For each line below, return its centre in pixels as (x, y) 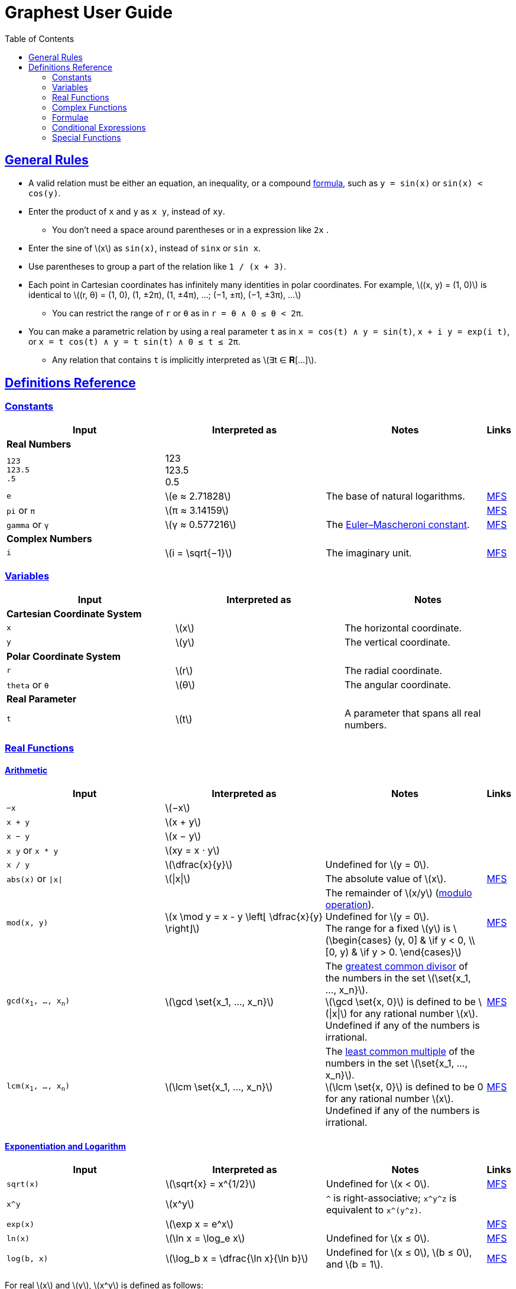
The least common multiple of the (400, 1052)
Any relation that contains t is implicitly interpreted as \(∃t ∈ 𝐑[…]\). (184, 360)
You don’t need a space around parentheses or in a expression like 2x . (190, 229)
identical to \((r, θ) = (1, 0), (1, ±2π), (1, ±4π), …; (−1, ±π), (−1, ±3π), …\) (165, 294)
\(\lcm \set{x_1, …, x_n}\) (219, 1087)
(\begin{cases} (358, 940)
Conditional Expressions (99, 127)
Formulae (70, 117)
